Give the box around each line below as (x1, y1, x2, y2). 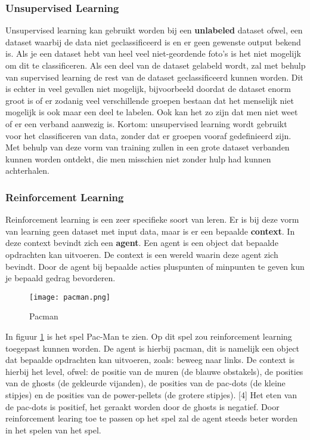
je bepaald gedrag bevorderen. (5, 272, 116, 284)
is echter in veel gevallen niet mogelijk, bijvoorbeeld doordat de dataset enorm (5, 82, 292, 95)
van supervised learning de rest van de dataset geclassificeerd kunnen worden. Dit (5, 70, 303, 83)
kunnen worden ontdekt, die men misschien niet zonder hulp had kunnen (5, 152, 271, 165)
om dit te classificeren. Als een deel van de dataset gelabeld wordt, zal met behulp (5, 59, 306, 71)
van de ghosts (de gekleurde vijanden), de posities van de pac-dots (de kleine (5, 377, 286, 389)
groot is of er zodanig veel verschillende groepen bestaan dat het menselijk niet (5, 94, 294, 106)
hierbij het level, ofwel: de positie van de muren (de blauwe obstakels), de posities (5, 365, 303, 377)
